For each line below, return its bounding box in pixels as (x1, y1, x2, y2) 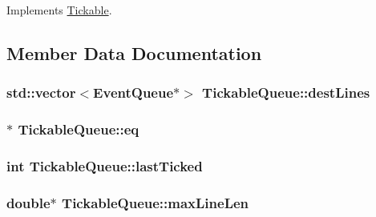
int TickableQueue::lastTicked (6, 155, 203, 175)
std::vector (6, 82, 76, 102)
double (6, 192, 51, 212)
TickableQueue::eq (18, 119, 139, 139)
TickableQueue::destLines (202, 82, 370, 102)
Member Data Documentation (6, 40, 262, 65)
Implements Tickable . (6, 2, 112, 18)
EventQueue (93, 82, 174, 102)
